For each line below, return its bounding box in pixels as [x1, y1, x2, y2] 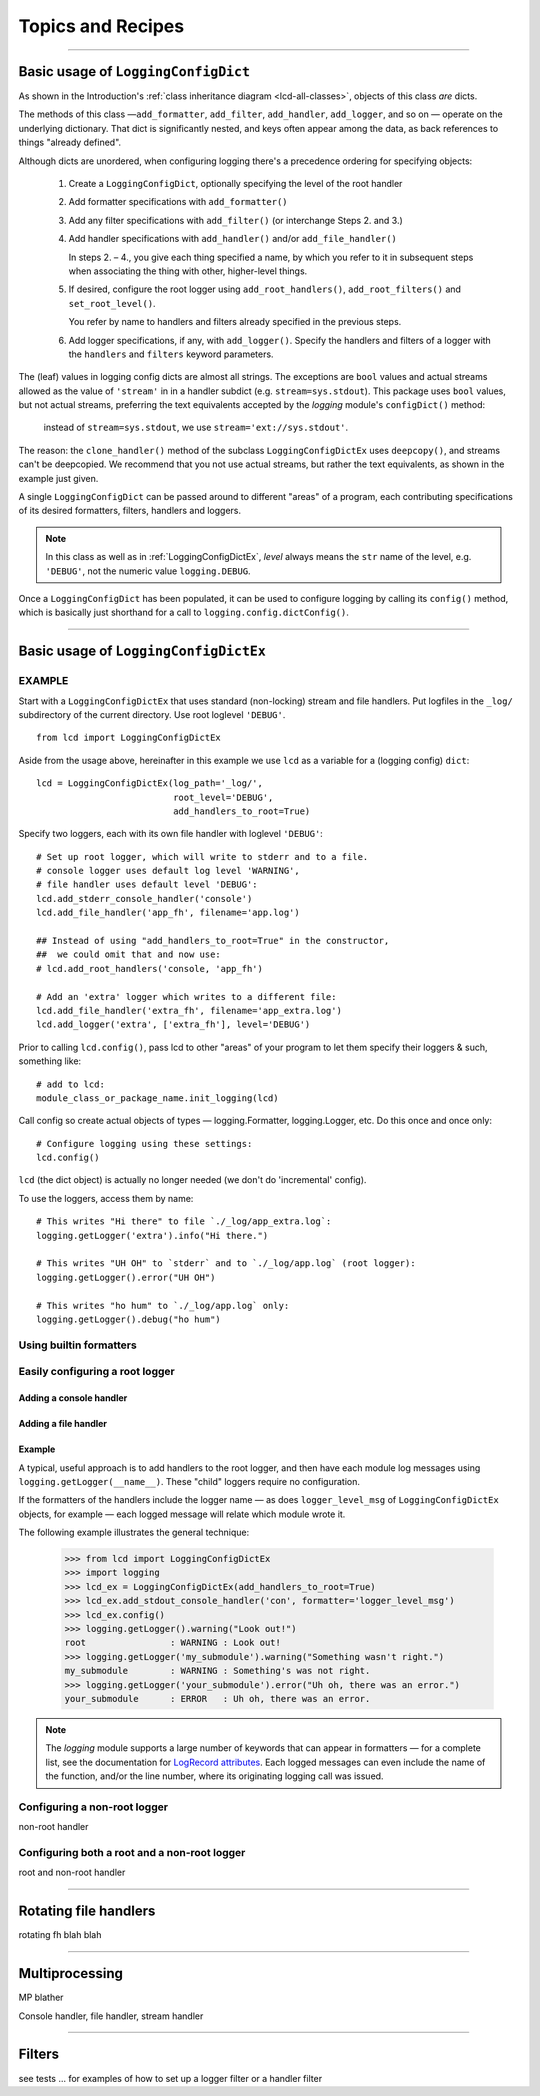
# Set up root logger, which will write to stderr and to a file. [36, 851, 369, 862]
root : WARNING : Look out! [64, 1637, 282, 1649]
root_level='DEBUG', [173, 791, 274, 803]
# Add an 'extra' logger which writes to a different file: [36, 991, 337, 1002]
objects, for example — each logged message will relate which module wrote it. [18, 1508, 346, 1520]
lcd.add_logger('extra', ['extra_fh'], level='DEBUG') [36, 1019, 311, 1030]
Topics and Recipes [18, 15, 185, 37]
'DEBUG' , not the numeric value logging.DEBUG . [45, 565, 251, 577]
